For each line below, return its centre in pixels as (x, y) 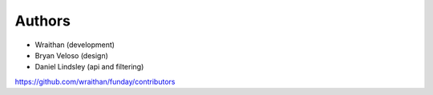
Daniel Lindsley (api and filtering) (89, 67)
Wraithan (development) (75, 45)
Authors (43, 21)
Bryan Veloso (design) (71, 55)
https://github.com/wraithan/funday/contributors (95, 81)
